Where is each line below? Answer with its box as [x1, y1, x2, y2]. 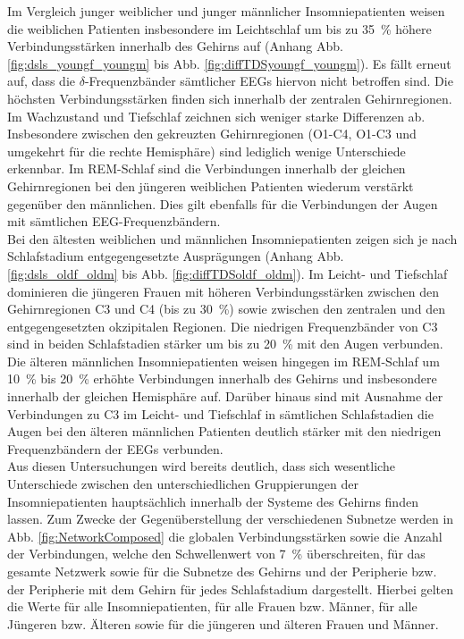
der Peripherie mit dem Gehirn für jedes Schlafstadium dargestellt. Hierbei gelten [7, 579, 453, 598]
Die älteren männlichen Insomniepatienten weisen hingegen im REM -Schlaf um [7, 351, 440, 370]
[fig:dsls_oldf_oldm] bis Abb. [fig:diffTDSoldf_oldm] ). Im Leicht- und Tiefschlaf [7, 264, 448, 282]
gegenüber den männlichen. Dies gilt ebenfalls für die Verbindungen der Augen [7, 194, 438, 213]
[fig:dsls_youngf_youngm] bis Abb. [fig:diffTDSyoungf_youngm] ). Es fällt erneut [7, 54, 451, 72]
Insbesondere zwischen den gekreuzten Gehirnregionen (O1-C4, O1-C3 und [7, 124, 417, 143]
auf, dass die [7, 71, 75, 90]
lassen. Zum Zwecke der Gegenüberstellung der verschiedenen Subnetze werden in [7, 509, 454, 528]
